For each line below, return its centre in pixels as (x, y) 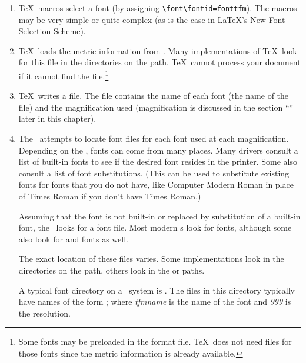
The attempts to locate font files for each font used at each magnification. (154, 139)
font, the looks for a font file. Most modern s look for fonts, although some (155, 227)
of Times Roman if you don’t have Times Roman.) (110, 196)
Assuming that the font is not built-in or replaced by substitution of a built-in (159, 216)
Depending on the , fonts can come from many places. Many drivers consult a (158, 150)
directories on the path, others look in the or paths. (112, 270)
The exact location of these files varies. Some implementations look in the (151, 259)
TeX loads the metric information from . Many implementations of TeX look (158, 50)
